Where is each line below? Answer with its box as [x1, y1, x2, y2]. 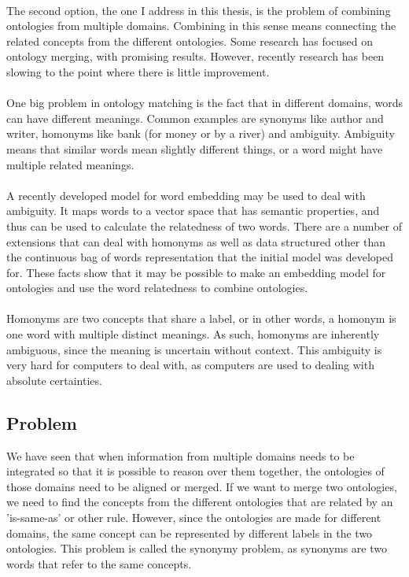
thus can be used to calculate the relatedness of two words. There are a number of [6, 217, 402, 234]
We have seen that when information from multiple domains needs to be [6, 447, 355, 464]
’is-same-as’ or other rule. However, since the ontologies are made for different [6, 509, 381, 526]
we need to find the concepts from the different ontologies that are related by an [6, 494, 393, 510]
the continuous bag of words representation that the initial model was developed [6, 249, 393, 265]
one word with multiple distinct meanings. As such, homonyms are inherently [6, 326, 380, 342]
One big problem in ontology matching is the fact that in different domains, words [6, 94, 403, 111]
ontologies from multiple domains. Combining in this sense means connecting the [6, 17, 396, 34]
